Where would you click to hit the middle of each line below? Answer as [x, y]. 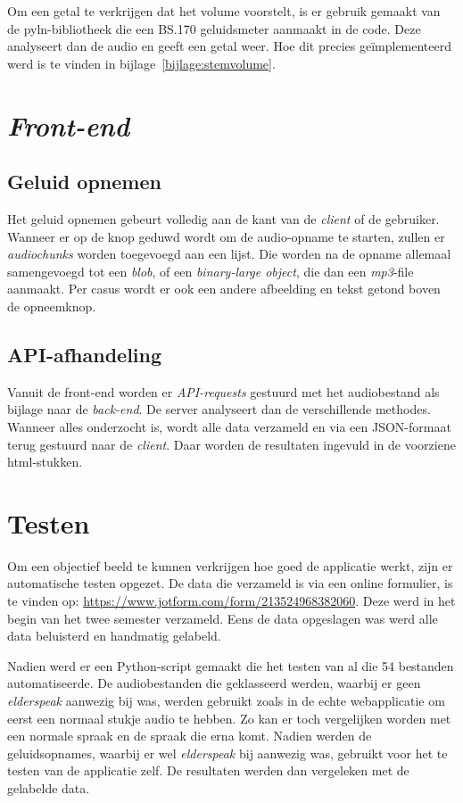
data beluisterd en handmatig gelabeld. [114, 636]
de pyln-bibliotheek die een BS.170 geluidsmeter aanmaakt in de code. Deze [214, 28]
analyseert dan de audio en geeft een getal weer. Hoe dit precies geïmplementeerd [230, 46]
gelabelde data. [49, 787]
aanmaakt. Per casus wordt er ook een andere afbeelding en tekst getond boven [224, 289]
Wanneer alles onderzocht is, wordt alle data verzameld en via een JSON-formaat [229, 426]
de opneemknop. [52, 306]
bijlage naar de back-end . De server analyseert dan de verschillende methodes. [219, 409]
